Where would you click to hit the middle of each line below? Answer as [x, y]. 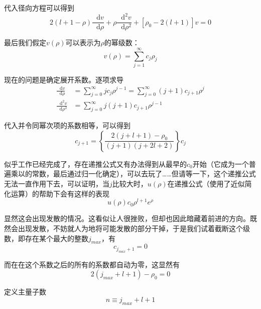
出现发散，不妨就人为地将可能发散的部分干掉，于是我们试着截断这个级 [134, 228]
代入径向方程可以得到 [39, 8]
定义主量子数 [25, 292]
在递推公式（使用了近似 [206, 184]
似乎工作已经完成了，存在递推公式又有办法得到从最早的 [95, 164]
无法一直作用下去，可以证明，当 [57, 184]
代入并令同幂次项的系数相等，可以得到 [67, 125]
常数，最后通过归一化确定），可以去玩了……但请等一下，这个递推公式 [144, 174]
